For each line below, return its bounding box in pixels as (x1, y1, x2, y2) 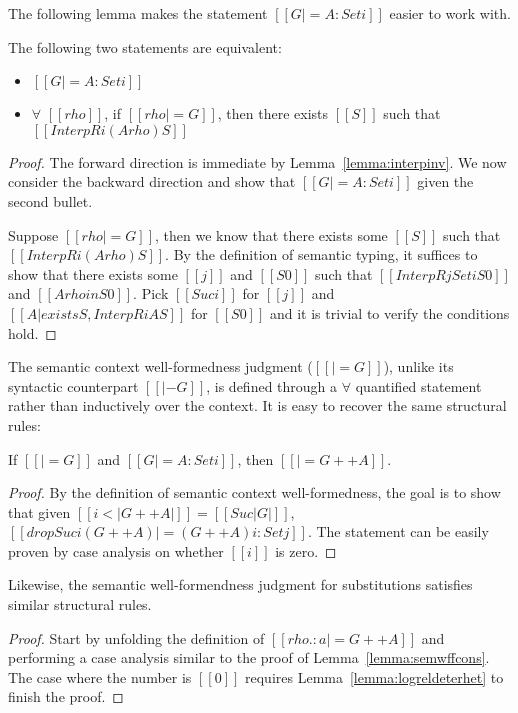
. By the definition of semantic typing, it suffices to (165, 244, 478, 265)
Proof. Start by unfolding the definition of (8, 627, 265, 648)
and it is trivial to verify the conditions (269, 302, 510, 323)
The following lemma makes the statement (8, 3, 268, 23)
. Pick (133, 283, 169, 304)
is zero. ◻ (275, 540, 337, 561)
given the (417, 171, 474, 192)
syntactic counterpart (8, 375, 139, 396)
